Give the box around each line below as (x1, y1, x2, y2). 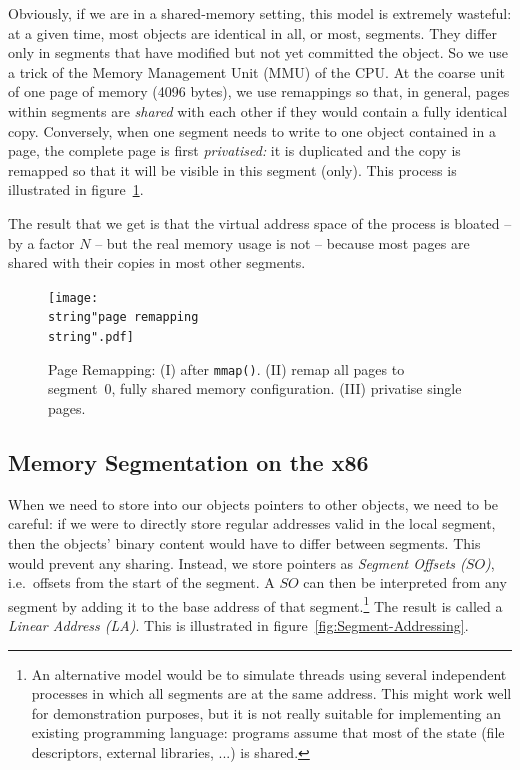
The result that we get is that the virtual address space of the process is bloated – (8, 212, 512, 233)
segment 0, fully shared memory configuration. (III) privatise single (48, 378, 462, 399)
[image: (48, 290, 99, 305)
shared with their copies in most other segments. (8, 252, 306, 273)
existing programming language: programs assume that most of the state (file (31, 722, 505, 743)
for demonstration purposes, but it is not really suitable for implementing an (31, 702, 502, 723)
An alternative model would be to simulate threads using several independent (31, 663, 507, 684)
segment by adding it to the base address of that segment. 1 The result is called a (8, 592, 503, 616)
